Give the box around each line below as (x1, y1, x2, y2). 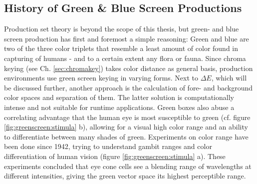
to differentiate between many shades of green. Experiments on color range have (4, 131, 249, 141)
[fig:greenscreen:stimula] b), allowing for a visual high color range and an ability (4, 121, 248, 132)
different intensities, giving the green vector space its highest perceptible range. (4, 170, 246, 181)
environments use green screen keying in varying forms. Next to (4, 72, 198, 83)
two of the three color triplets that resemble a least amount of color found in (4, 43, 239, 53)
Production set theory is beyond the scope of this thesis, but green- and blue (4, 23, 239, 34)
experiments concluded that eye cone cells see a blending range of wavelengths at (4, 160, 252, 171)
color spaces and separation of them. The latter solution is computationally (4, 92, 234, 102)
